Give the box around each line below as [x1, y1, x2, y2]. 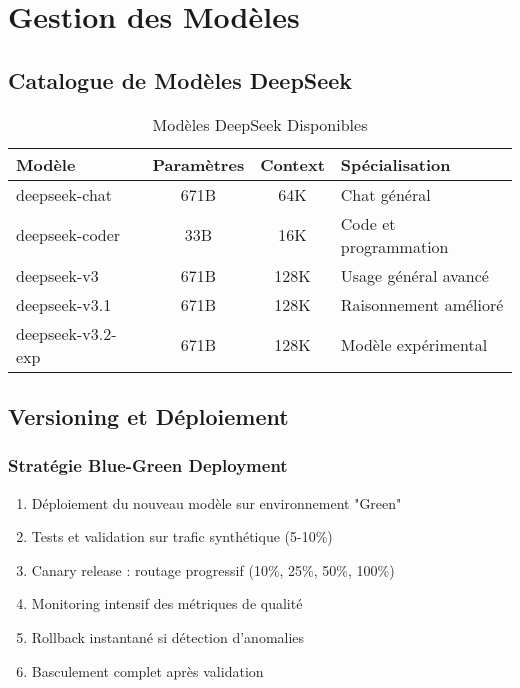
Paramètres [152, 152, 245, 176]
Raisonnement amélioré [340, 292, 504, 316]
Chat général [340, 182, 431, 206]
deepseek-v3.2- [16, 321, 117, 345]
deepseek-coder [16, 223, 121, 247]
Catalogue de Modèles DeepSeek [8, 64, 353, 95]
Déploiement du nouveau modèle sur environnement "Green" [31, 492, 402, 513]
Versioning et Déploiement [8, 400, 289, 431]
